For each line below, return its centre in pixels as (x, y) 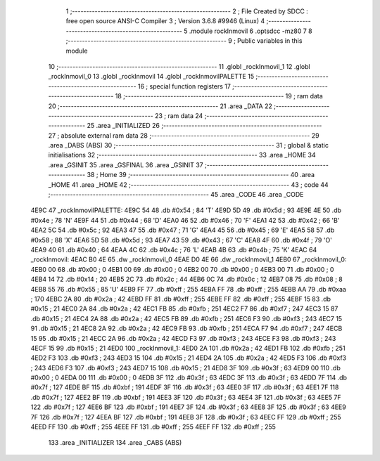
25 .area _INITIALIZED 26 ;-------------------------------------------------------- (204, 126)
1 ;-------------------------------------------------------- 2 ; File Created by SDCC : (187, 11)
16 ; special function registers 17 (184, 86)
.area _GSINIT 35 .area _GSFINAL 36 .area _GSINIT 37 (126, 164)
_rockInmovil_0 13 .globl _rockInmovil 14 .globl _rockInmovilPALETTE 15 (151, 77)
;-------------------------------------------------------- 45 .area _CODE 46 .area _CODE (176, 195)
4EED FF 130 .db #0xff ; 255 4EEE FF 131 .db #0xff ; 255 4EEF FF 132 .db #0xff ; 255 (153, 427)
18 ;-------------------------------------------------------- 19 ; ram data (219, 96)
